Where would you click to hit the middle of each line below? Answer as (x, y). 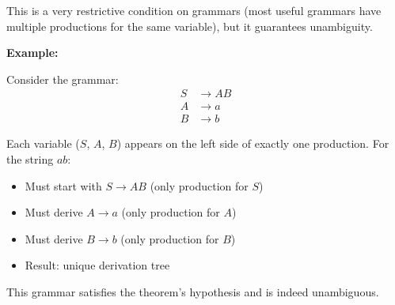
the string (30, 159)
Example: (32, 53)
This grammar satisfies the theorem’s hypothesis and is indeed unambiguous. (193, 292)
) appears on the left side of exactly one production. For (253, 143)
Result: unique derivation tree (97, 265)
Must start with (63, 185)
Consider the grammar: (63, 79)
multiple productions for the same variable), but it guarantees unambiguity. (190, 26)
